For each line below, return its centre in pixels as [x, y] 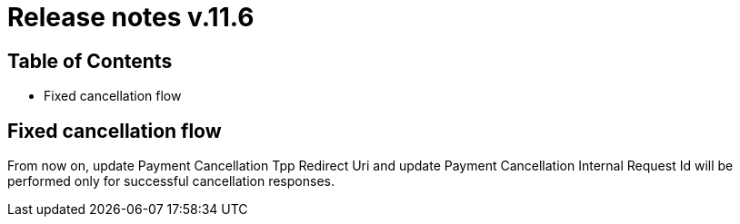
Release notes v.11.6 [131, 17]
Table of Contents [90, 61]
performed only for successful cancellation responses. [171, 181]
